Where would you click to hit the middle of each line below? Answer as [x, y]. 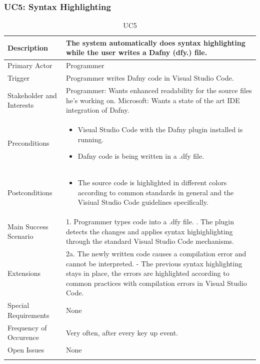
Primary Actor [30, 65]
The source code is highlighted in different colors [152, 182]
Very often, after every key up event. [122, 332]
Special [18, 305]
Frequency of [27, 327]
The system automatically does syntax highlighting [155, 42]
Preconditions [28, 142]
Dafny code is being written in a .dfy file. [141, 156]
